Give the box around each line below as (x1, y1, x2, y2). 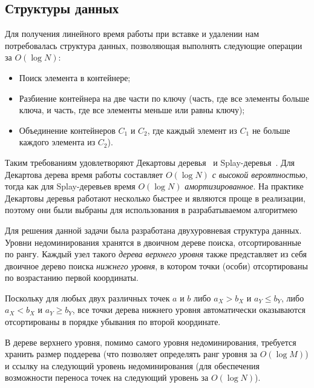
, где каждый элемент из (147, 123, 237, 136)
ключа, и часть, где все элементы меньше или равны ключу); (19, 104, 245, 116)
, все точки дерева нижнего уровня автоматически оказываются (72, 303, 306, 316)
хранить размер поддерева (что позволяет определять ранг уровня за (5, 347, 258, 360)
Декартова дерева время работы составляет (5, 168, 163, 180)
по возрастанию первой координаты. (5, 271, 139, 284)
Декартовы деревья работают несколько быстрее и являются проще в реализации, (5, 191, 306, 204)
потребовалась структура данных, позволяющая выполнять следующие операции (5, 39, 303, 51)
